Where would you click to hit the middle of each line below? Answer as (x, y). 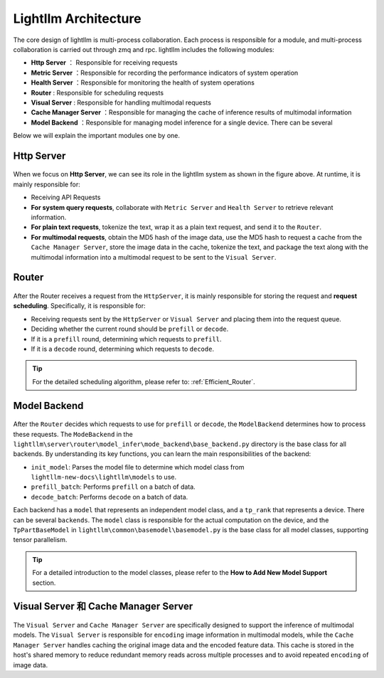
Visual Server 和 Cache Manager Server (103, 607)
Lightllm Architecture (77, 18)
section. (44, 583)
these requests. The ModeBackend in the (73, 434)
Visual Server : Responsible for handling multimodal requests (121, 102)
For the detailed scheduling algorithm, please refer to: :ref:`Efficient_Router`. (144, 381)
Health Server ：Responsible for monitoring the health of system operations (143, 83)
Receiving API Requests (66, 197)
